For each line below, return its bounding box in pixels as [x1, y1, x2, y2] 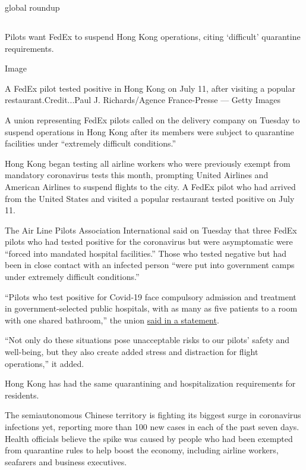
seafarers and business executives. [5, 455, 127, 468]
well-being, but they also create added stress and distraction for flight [5, 346, 258, 358]
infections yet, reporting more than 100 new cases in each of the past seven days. [5, 421, 299, 433]
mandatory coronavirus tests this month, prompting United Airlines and [5, 169, 269, 181]
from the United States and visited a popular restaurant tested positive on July [5, 192, 295, 204]
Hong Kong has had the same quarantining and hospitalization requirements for [5, 377, 296, 390]
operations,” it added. [5, 357, 84, 369]
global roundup [5, 1, 60, 13]
